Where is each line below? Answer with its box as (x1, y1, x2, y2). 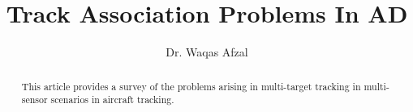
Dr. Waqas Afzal (166, 44, 248, 60)
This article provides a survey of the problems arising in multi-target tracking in (21, 79, 361, 93)
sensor (21, 93, 48, 106)
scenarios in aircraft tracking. (50, 93, 174, 106)
